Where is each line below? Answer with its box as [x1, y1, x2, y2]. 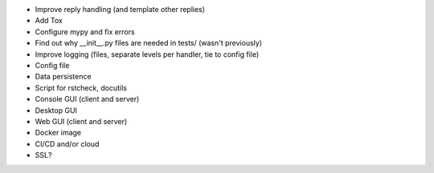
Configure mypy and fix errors [35, 26, 136, 36]
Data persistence [35, 72, 92, 82]
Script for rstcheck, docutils [35, 82, 128, 92]
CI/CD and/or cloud [35, 139, 100, 148]
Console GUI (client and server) [35, 95, 140, 104]
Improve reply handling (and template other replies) [35, 5, 205, 14]
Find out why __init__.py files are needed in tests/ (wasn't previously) [35, 38, 263, 48]
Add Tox [35, 16, 63, 26]
